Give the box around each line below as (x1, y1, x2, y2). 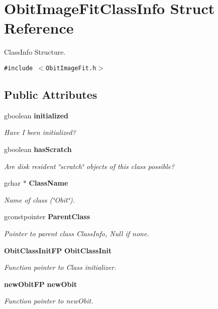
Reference (4, 18, 74, 38)
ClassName (29, 178, 68, 188)
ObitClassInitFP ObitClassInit (4, 245, 112, 255)
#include (4, 64, 33, 72)
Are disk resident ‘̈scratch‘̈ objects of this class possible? (4, 161, 175, 171)
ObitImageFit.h (46, 64, 96, 72)
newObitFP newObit (4, 278, 77, 289)
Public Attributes (4, 86, 97, 102)
